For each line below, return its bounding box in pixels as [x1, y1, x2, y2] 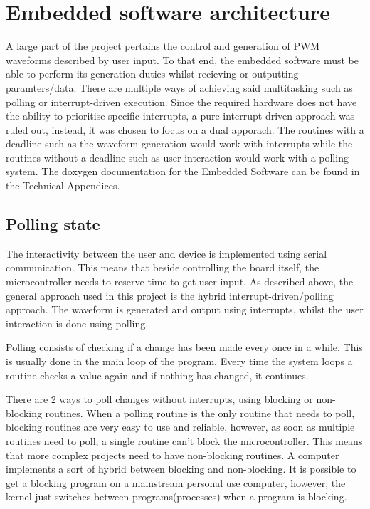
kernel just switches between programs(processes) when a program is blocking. [6, 489, 347, 504]
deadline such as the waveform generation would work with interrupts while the [6, 136, 353, 151]
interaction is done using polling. [6, 315, 149, 330]
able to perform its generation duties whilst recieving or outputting [6, 66, 299, 81]
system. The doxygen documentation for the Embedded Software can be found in [6, 164, 360, 179]
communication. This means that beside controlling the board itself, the [6, 260, 319, 275]
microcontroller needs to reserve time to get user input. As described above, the [6, 274, 354, 289]
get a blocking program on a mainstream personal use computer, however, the [6, 475, 346, 490]
